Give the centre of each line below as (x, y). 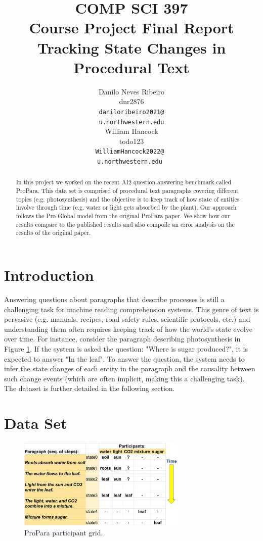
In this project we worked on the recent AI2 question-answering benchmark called (124, 182)
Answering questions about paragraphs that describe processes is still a (114, 299)
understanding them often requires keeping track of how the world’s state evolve (128, 329)
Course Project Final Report (131, 28)
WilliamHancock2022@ (130, 152)
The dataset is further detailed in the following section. (90, 388)
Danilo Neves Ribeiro (131, 91)
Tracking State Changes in (131, 47)
